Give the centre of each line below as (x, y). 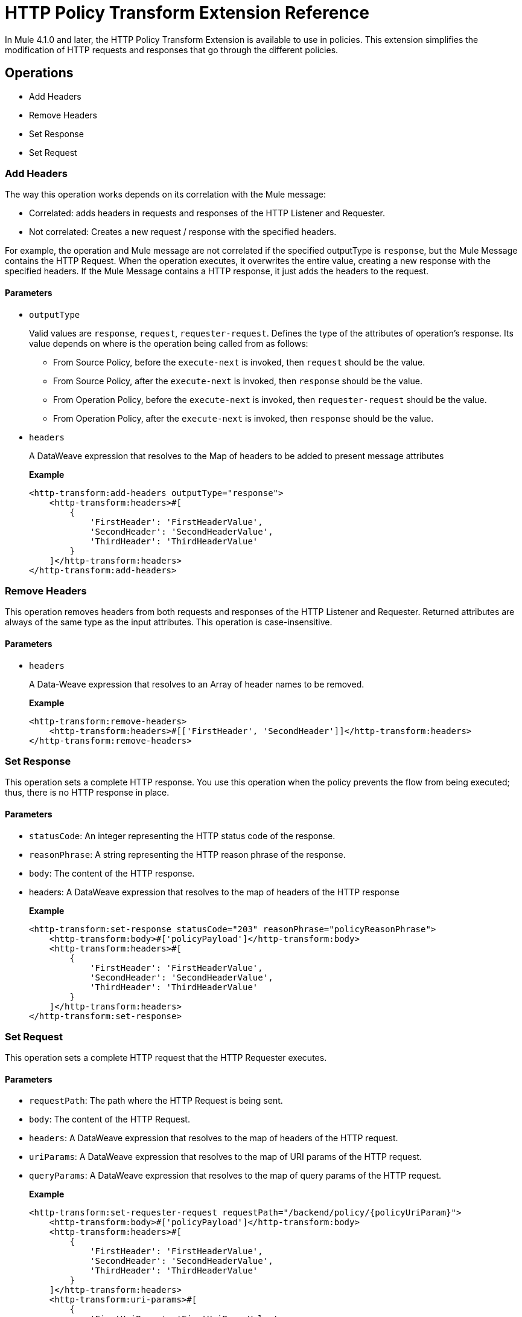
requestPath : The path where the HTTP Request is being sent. (156, 1101)
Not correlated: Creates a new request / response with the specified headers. (183, 232)
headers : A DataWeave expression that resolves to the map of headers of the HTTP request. (214, 1138)
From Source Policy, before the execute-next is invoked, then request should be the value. (239, 362)
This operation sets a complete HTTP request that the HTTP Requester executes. (166, 1058)
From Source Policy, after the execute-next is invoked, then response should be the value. (238, 381)
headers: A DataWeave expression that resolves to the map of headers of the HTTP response (214, 892)
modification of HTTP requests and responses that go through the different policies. (172, 50)
